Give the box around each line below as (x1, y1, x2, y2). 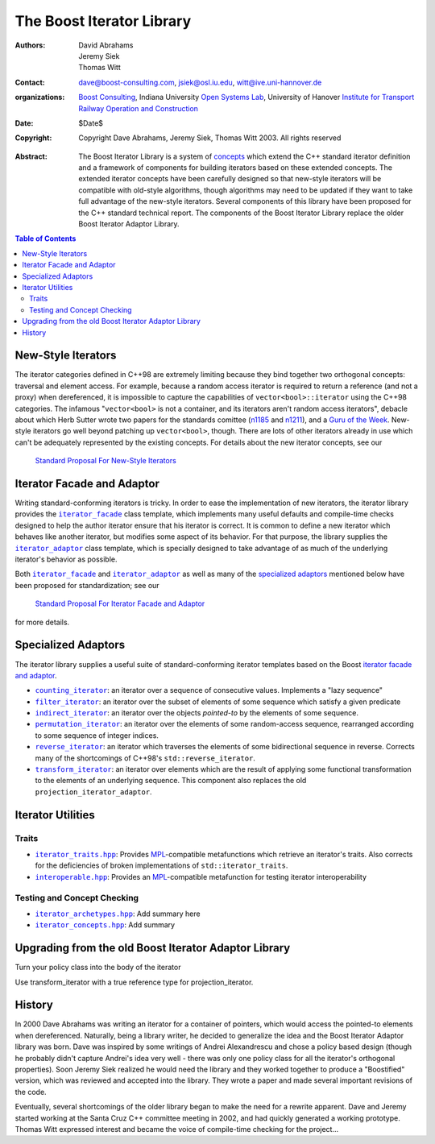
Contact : (14, 77, 46, 87)
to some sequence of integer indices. (35, 730, 159, 740)
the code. (14, 1087, 48, 1096)
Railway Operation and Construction (78, 103, 199, 113)
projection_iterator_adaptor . (35, 786, 152, 797)
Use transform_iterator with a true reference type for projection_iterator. (14, 977, 254, 987)
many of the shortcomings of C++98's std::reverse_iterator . (35, 753, 255, 763)
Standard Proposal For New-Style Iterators (35, 456, 176, 466)
